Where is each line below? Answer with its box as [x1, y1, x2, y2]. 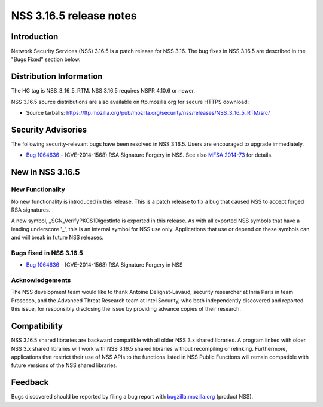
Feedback [11, 377, 49, 388]
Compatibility [11, 321, 63, 331]
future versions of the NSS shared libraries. [11, 362, 118, 369]
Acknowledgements [11, 276, 71, 284]
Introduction [11, 32, 59, 42]
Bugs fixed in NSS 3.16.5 [11, 249, 83, 257]
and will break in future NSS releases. [11, 234, 104, 241]
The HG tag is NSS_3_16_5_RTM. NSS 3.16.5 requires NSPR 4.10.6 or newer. [11, 87, 196, 94]
